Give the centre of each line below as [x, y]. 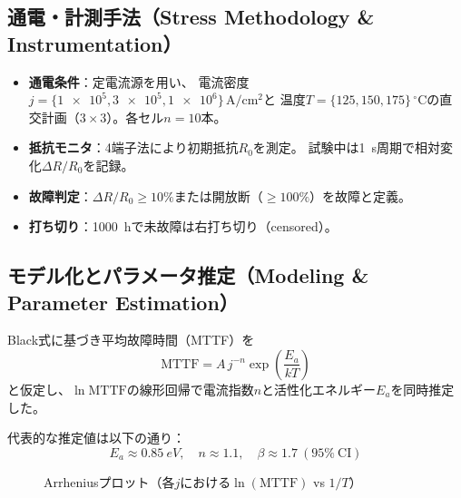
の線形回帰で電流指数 [190, 389]
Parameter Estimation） [123, 302]
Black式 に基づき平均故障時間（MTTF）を [131, 340]
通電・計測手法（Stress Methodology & [191, 17]
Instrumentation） [95, 43]
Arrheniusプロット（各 [109, 481]
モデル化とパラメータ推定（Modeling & [188, 275]
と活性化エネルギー [319, 389]
